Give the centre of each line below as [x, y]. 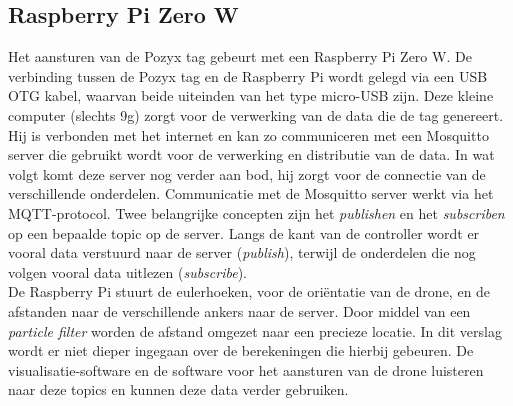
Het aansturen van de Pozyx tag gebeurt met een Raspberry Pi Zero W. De [240, 56]
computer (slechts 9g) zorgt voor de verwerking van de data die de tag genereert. [256, 114]
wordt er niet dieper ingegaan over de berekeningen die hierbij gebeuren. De [241, 350]
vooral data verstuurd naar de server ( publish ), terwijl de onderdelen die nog [242, 252]
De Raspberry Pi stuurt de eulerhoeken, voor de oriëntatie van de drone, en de [249, 291]
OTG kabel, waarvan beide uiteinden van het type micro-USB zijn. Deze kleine [251, 95]
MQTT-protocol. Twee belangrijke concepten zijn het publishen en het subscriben [256, 212]
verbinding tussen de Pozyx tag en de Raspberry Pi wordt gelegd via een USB [248, 75]
